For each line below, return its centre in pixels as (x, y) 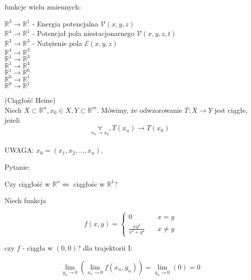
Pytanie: (17, 166)
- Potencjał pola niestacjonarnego (83, 33)
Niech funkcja (25, 200)
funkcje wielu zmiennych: (43, 6)
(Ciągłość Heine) (30, 100)
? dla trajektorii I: (105, 248)
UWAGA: (19, 150)
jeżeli (12, 120)
